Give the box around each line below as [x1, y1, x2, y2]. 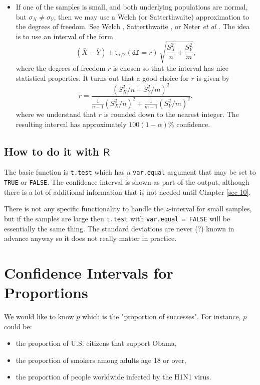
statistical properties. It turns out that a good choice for [16, 72, 189, 83]
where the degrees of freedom [16, 62, 106, 73]
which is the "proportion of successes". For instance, [82, 311, 241, 322]
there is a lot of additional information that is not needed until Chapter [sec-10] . [4, 186, 251, 197]
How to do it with [4, 143, 99, 159]
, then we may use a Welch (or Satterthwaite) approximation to [54, 11, 249, 22]
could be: [4, 321, 32, 331]
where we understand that [16, 108, 96, 119]
